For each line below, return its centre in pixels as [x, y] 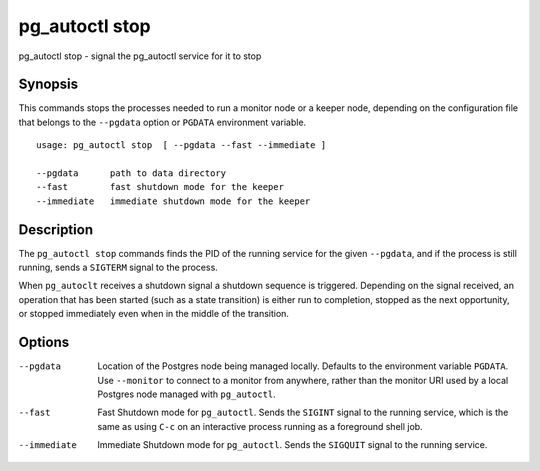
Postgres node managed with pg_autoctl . [187, 394]
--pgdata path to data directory [131, 173]
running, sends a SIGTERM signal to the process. [118, 267]
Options [44, 342]
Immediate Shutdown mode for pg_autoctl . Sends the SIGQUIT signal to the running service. [292, 445]
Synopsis [48, 84]
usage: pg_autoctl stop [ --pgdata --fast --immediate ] [181, 145]
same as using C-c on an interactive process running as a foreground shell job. [260, 426]
